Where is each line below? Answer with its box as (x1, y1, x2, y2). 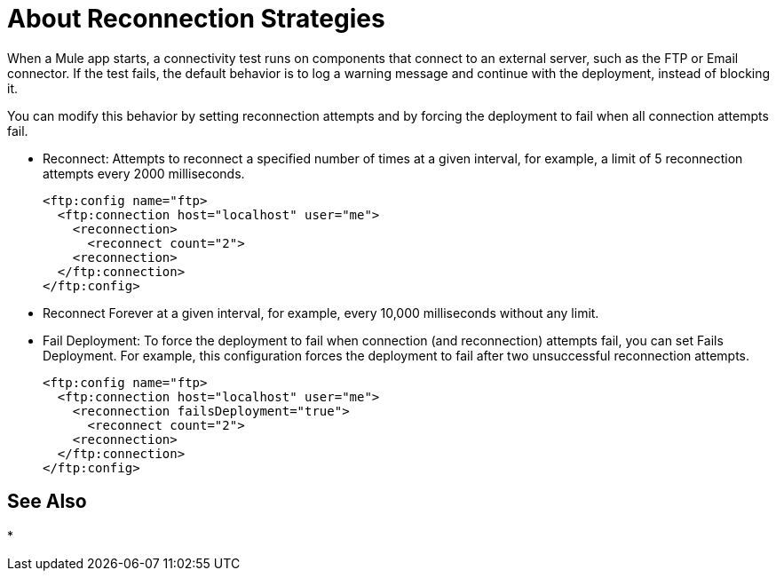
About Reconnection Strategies (7, 4, 385, 34)
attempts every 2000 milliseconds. (43, 165, 245, 181)
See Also (7, 490, 87, 513)
